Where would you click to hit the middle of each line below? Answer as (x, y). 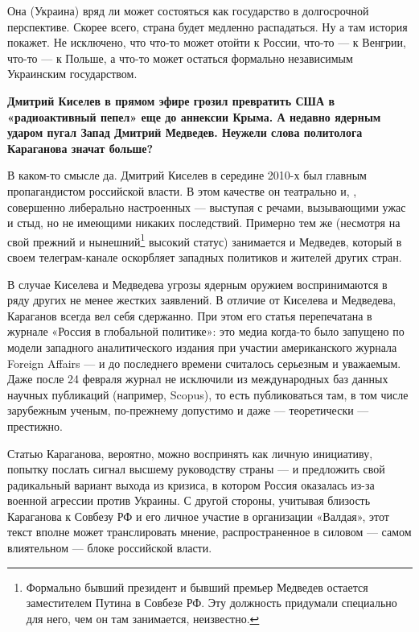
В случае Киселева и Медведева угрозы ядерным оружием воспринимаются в (197, 284)
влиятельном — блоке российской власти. (110, 548)
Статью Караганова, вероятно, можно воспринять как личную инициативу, (190, 453)
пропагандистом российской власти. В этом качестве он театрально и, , (182, 190)
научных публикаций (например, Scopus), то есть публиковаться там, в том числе (208, 394)
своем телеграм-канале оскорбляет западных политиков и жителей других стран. (205, 256)
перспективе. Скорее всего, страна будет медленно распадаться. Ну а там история (207, 26)
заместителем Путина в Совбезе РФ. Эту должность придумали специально (212, 603)
